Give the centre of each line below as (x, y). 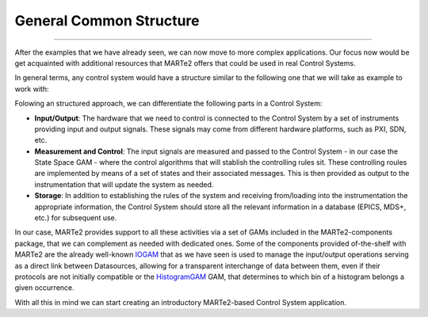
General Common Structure (107, 21)
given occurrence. (44, 288)
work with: (32, 89)
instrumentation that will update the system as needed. (124, 184)
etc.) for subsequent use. (76, 218)
